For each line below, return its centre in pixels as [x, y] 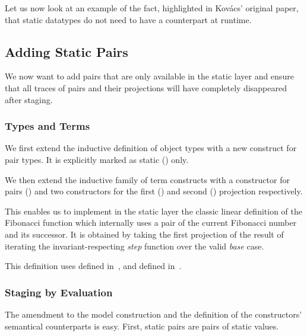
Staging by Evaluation [59, 292]
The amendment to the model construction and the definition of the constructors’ [153, 314]
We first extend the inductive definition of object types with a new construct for [151, 148]
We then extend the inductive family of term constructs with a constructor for [147, 179]
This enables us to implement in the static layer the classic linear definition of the [154, 211]
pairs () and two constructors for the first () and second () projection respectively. [154, 191]
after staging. [29, 99]
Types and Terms [48, 126]
